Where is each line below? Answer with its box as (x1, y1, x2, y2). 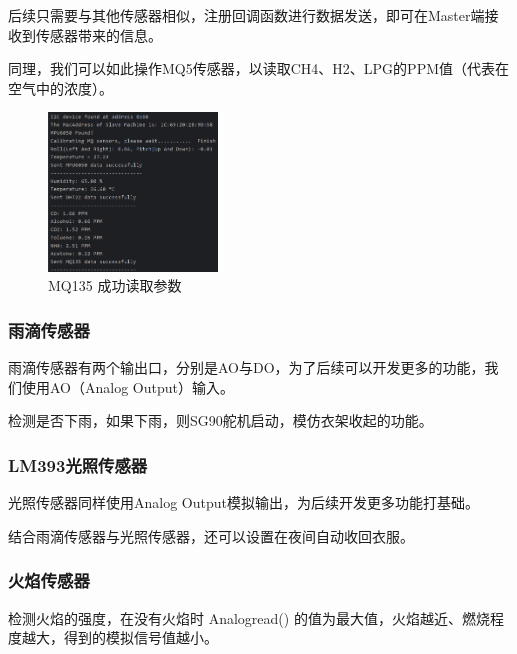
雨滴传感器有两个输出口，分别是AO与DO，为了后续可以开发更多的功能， (8, 357, 485, 378)
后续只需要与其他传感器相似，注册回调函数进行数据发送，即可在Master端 (8, 5, 485, 25)
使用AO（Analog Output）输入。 (21, 376, 234, 397)
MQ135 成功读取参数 (48, 275, 182, 296)
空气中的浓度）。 (8, 77, 113, 98)
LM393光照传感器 (8, 452, 148, 477)
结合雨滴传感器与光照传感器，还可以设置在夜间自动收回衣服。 (8, 525, 414, 546)
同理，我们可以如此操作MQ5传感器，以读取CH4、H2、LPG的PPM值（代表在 (8, 58, 510, 79)
